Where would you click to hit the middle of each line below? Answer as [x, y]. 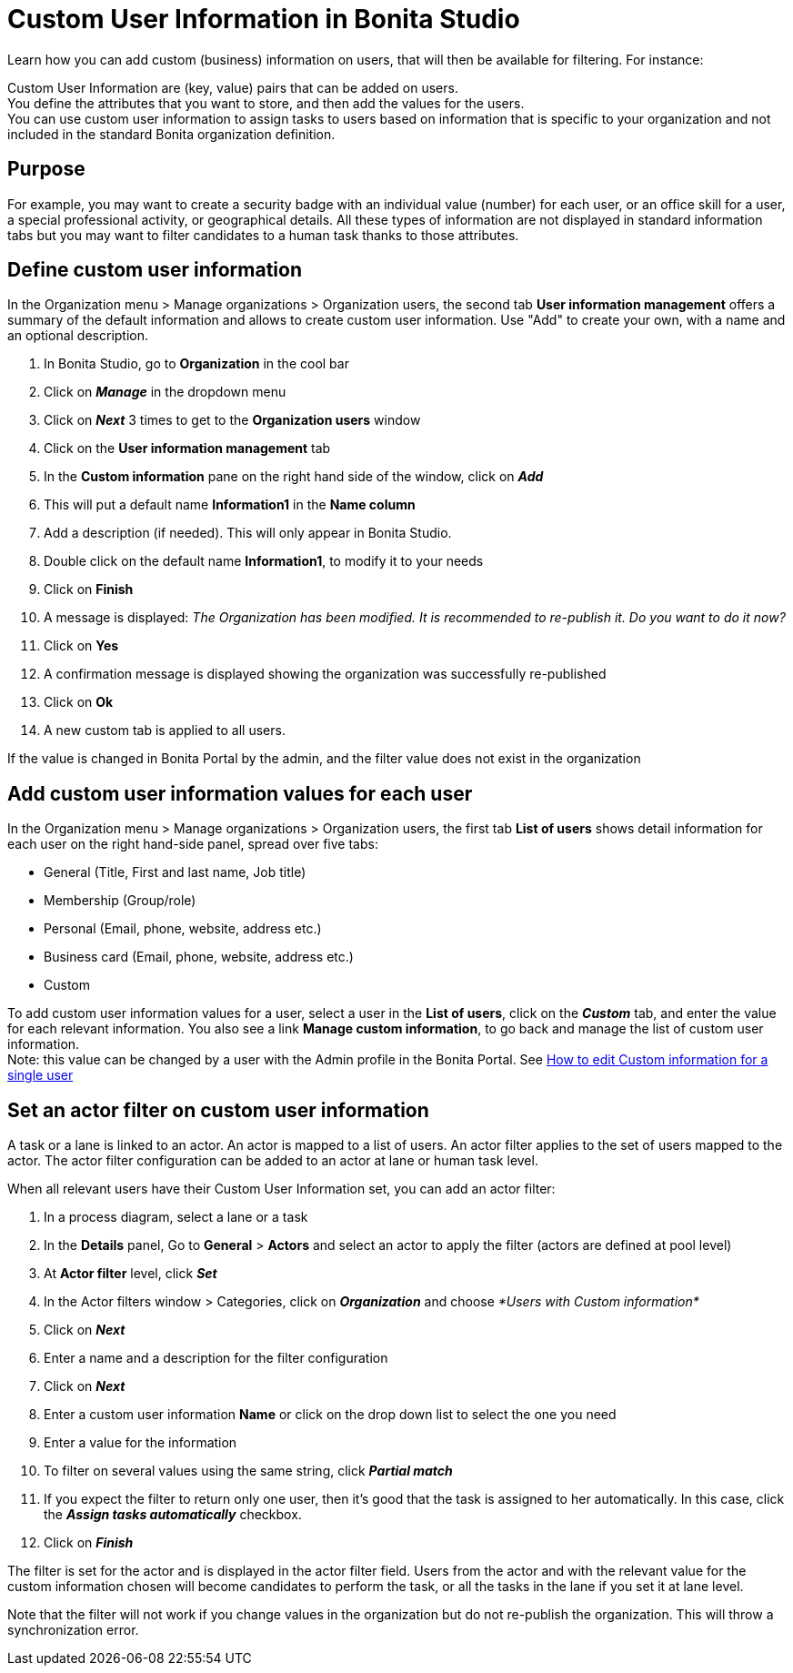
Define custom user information [155, 270]
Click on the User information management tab [187, 448]
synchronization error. [73, 1630]
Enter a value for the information [141, 1443]
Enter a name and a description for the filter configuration [216, 1358]
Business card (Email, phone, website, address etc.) [199, 957]
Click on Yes [81, 646]
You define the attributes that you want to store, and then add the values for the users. [266, 103]
